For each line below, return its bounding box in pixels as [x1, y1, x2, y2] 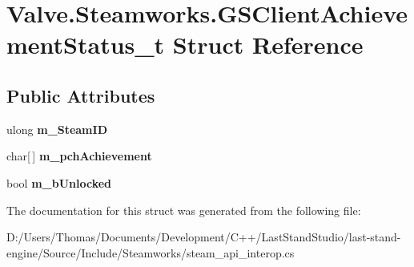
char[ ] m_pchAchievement [6, 148, 152, 164]
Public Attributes [6, 83, 155, 107]
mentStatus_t [6, 28, 165, 61]
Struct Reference [172, 28, 364, 61]
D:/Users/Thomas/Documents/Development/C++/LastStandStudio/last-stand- [6, 229, 401, 245]
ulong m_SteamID [6, 120, 107, 137]
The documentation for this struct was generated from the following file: [6, 201, 361, 218]
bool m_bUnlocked [6, 174, 112, 191]
